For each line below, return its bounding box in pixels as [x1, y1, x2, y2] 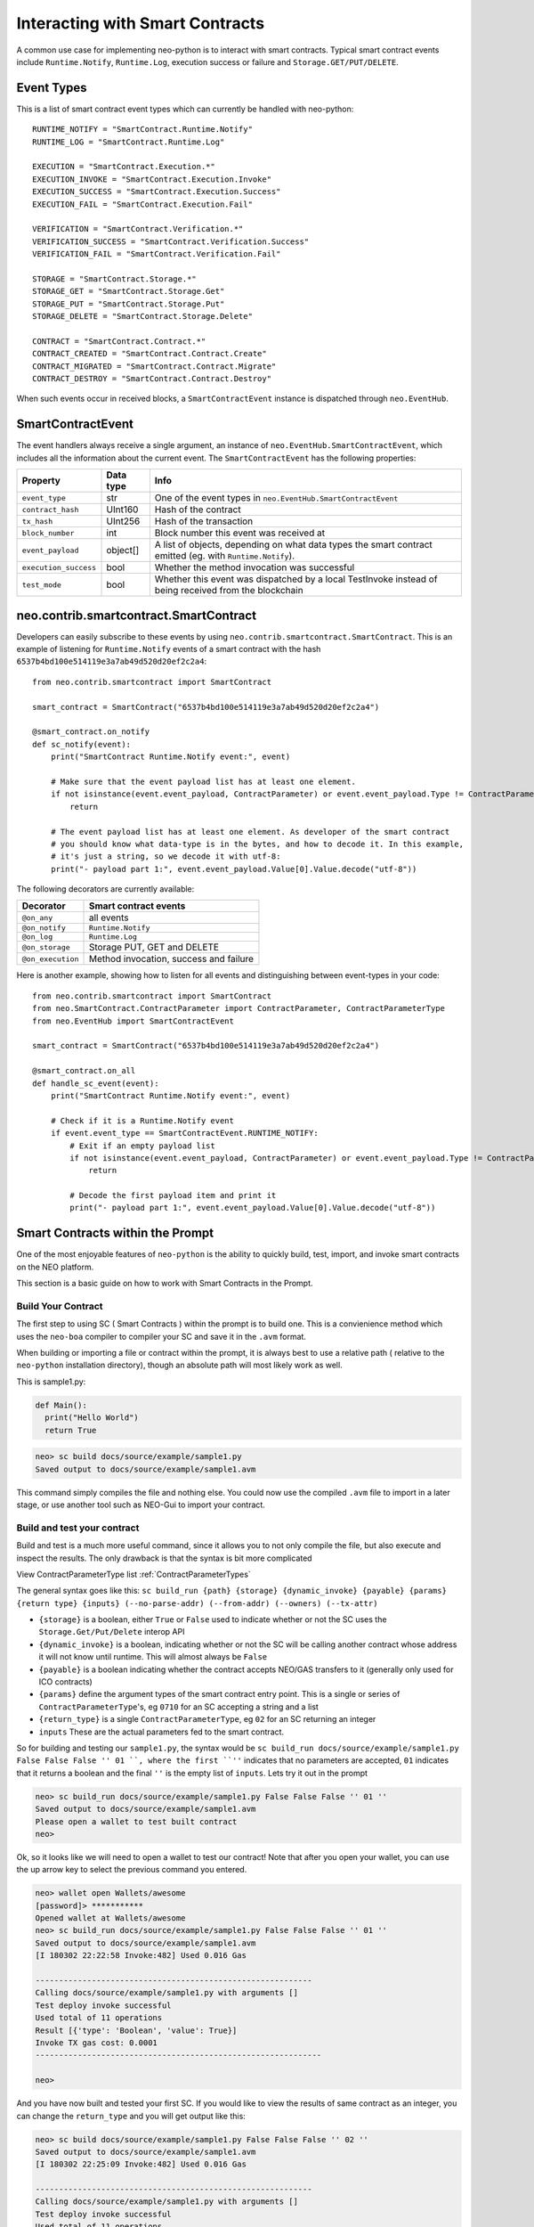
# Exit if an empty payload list [69, 1140, 215, 1151]
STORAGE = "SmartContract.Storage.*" [32, 273, 198, 284]
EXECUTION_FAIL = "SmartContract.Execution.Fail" [32, 199, 254, 209]
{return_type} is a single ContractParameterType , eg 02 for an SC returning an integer [38, 1714, 376, 1725]
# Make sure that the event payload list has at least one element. [50, 776, 356, 787]
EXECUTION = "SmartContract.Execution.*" [32, 161, 215, 172]
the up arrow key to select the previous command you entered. [16, 1864, 247, 1875]
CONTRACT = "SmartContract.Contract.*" [32, 336, 206, 347]
